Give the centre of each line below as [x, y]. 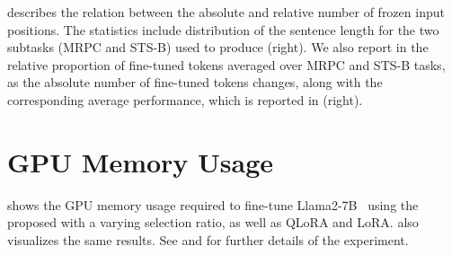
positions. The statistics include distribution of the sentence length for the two [223, 29]
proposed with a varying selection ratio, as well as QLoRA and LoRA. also [213, 222]
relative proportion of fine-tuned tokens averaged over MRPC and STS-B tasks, [226, 64]
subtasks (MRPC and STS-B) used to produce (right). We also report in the [218, 47]
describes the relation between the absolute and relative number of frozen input [226, 12]
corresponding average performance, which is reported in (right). [185, 99]
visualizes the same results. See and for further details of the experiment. [208, 239]
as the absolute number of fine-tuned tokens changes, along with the [195, 82]
